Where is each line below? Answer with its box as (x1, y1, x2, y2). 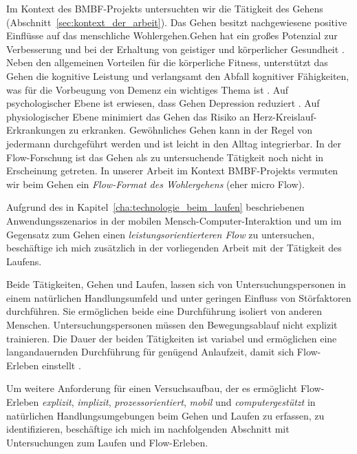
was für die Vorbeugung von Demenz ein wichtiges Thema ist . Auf (6, 82, 288, 96)
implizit (77, 395, 109, 409)
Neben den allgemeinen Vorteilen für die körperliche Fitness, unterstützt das (6, 55, 328, 70)
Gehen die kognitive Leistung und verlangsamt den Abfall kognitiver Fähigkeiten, (6, 68, 349, 83)
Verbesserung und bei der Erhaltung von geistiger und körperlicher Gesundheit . (6, 41, 345, 56)
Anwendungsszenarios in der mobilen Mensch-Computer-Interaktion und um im (6, 213, 342, 227)
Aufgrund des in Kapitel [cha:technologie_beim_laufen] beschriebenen (6, 200, 305, 214)
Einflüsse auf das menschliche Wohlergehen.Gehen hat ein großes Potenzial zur (6, 28, 338, 43)
